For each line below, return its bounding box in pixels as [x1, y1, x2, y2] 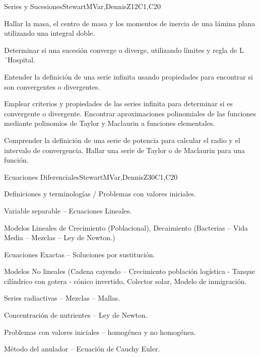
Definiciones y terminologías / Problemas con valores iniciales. [4, 188, 196, 199]
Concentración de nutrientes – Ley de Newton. [4, 310, 148, 320]
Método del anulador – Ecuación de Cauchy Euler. [4, 343, 160, 354]
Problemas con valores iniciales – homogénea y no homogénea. [4, 326, 196, 337]
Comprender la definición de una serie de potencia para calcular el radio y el [4, 134, 240, 145]
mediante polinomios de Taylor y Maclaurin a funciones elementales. [4, 118, 215, 128]
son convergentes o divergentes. [4, 81, 100, 92]
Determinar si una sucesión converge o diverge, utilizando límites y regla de [4, 44, 237, 55]
